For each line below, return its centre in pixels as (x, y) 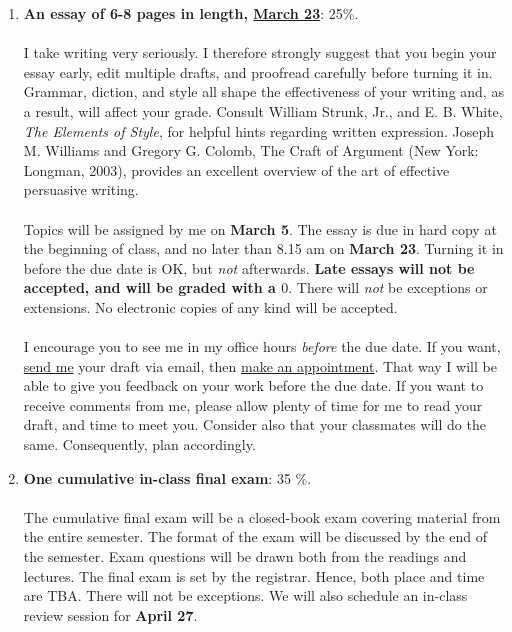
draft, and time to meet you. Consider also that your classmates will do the (254, 424)
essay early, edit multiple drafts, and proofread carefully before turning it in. (258, 71)
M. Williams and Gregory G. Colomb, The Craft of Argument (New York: (251, 150)
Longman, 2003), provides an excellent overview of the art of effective (236, 169)
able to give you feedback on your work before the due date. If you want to (253, 385)
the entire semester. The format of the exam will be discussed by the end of (255, 536)
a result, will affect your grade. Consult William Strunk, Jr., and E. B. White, (263, 110)
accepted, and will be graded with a (149, 287)
